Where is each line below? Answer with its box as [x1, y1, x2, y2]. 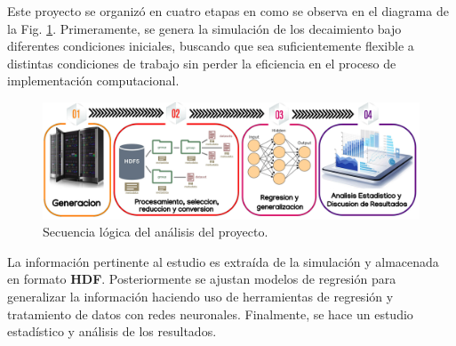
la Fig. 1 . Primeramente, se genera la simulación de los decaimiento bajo [7, 19, 402, 37]
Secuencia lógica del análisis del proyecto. [43, 222, 268, 241]
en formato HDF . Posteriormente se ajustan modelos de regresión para [7, 270, 396, 288]
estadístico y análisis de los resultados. [7, 322, 217, 341]
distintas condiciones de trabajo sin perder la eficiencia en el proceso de [7, 53, 396, 72]
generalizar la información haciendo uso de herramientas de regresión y [7, 287, 394, 306]
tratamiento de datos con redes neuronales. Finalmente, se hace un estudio [7, 304, 413, 323]
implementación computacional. [7, 71, 180, 90]
